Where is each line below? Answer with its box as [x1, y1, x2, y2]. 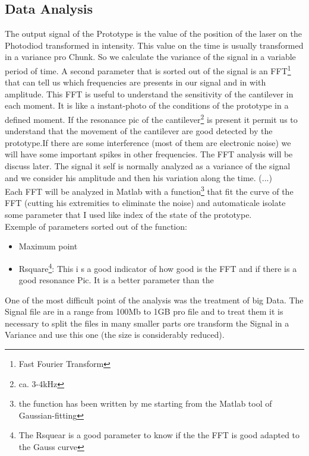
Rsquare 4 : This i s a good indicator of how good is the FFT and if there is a [18, 260, 297, 274]
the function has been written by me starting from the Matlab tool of [18, 397, 272, 410]
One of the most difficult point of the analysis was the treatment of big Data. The [5, 293, 304, 306]
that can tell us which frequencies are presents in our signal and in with [5, 76, 266, 88]
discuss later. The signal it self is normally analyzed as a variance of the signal [5, 160, 291, 172]
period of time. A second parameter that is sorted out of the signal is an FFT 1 [5, 62, 291, 77]
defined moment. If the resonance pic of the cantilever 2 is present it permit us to [5, 112, 298, 125]
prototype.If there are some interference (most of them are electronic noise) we [5, 136, 291, 148]
